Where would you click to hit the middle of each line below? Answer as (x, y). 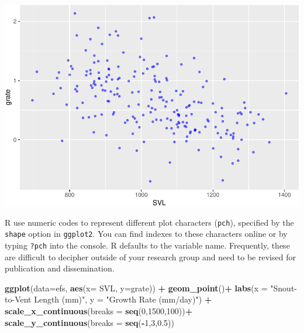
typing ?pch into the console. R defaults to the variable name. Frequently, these (147, 245)
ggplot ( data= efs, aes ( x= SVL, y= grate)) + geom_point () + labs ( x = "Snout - (151, 288)
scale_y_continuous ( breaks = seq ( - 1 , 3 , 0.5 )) (89, 322)
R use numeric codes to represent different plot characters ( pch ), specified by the (149, 222)
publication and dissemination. (60, 268)
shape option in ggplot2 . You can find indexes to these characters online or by (146, 234)
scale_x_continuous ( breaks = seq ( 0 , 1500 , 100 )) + (99, 310)
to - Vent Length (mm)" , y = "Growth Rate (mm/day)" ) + (108, 299)
